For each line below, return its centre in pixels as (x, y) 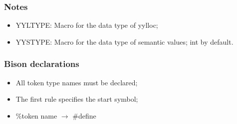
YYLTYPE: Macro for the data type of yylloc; (87, 25)
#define (84, 115)
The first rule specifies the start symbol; (77, 99)
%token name (36, 115)
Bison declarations (42, 64)
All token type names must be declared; (77, 82)
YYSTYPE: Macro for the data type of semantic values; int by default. (124, 41)
